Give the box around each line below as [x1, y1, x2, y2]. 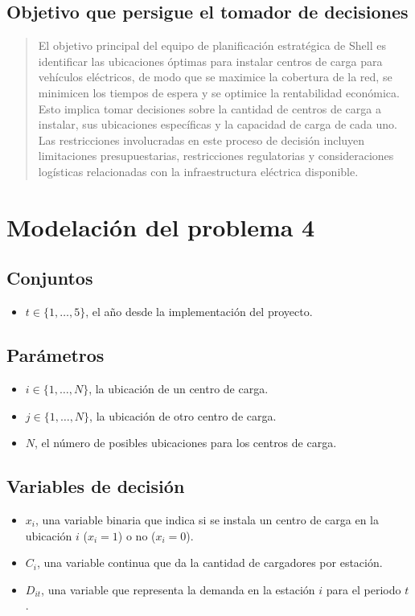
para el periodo [326, 581, 401, 598]
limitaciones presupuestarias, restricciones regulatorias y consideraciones [38, 147, 394, 164]
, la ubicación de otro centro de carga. [89, 407, 277, 424]
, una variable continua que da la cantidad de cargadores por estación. [36, 554, 383, 571]
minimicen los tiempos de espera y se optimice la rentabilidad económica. [38, 84, 400, 101]
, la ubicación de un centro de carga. [88, 380, 269, 396]
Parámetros [6, 343, 105, 368]
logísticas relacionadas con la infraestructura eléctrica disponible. [38, 162, 359, 179]
